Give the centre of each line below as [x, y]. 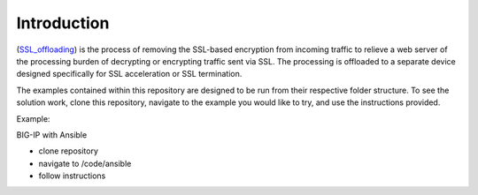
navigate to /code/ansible [85, 163]
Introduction [63, 23]
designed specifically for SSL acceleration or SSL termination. [129, 74]
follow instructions [72, 176]
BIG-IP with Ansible [52, 135]
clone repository [69, 151]
